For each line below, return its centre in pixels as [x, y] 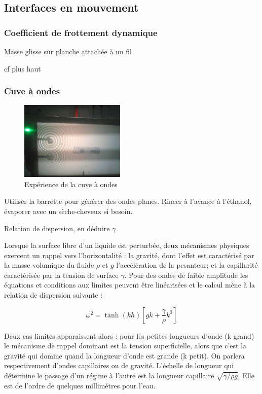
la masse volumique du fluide [49, 265]
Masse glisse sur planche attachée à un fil [68, 51]
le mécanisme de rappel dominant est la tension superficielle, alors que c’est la [125, 346]
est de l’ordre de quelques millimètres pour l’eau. [80, 385]
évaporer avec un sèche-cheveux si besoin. [68, 211]
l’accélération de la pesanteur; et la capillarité [187, 265]
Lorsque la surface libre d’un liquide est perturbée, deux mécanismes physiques [127, 245]
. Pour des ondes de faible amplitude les [186, 275]
